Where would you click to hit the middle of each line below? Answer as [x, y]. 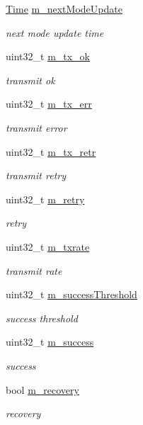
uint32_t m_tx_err [49, 104]
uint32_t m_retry [45, 199]
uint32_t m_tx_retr [51, 151]
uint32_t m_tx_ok [48, 56]
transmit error [36, 127]
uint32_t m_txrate [48, 246]
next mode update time [55, 32]
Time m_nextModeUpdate [64, 8]
